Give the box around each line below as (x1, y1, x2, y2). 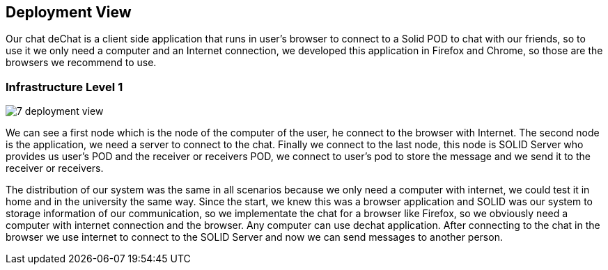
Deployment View (6, 3, 132, 21)
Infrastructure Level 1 (6, 79, 123, 94)
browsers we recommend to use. (6, 56, 157, 69)
